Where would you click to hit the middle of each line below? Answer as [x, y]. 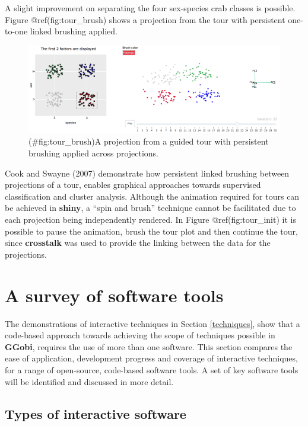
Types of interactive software [96, 413]
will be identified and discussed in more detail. [89, 381]
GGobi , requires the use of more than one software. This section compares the [149, 346]
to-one [16, 31]
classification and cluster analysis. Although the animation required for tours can [152, 196]
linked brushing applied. [74, 31]
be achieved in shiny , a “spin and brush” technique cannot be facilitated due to [150, 208]
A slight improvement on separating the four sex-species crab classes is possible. [150, 8]
